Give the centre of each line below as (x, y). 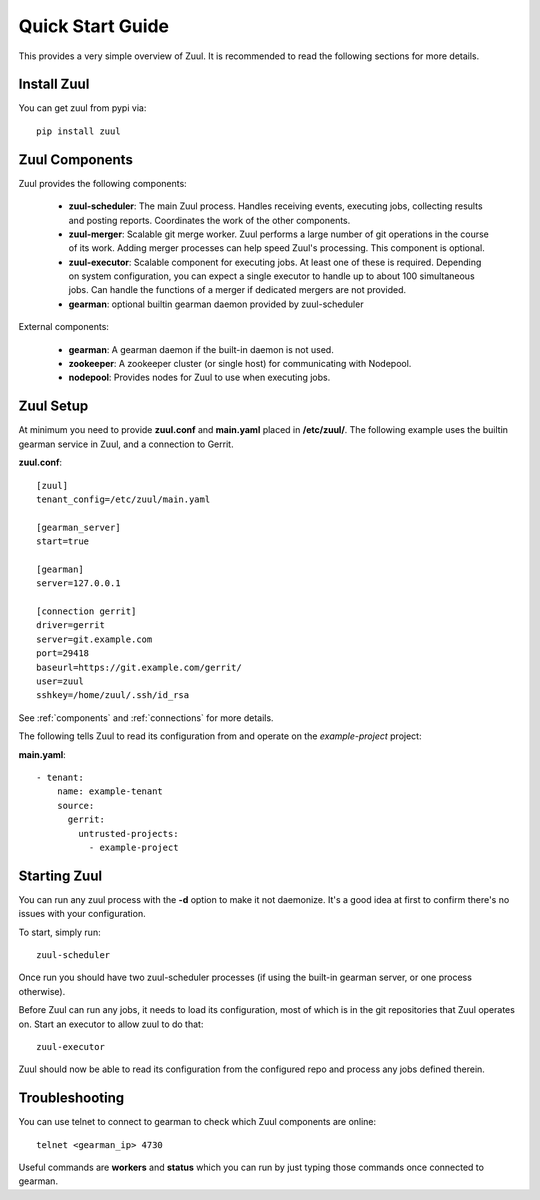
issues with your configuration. (82, 914)
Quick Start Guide (94, 26)
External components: (64, 327)
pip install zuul (78, 131)
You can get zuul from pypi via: (82, 108)
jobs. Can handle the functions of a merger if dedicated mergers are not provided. (237, 290)
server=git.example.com (94, 639)
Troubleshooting (71, 1098)
